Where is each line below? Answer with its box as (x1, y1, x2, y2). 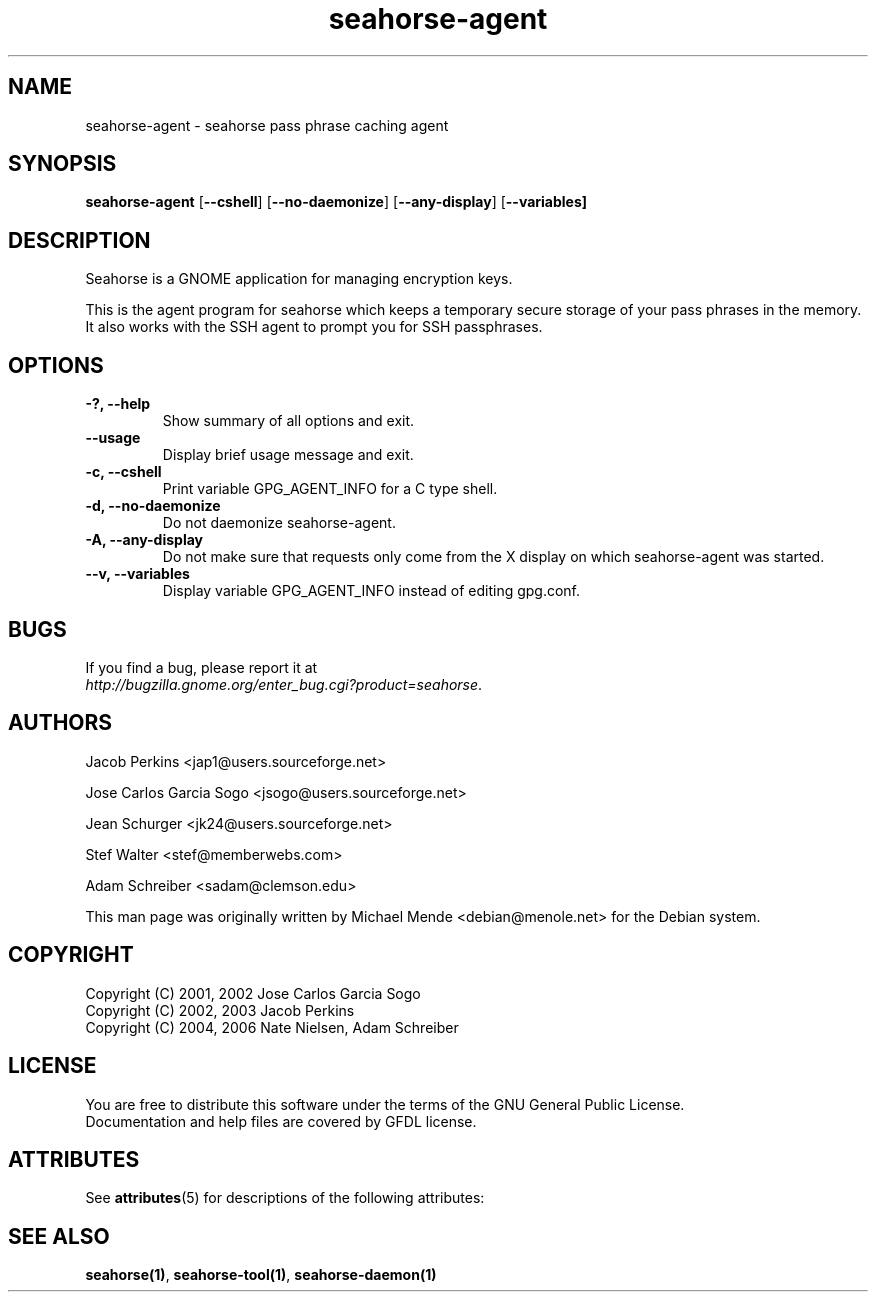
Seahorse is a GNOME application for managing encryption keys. (85, 270, 513, 288)
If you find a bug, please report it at (85, 658, 318, 676)
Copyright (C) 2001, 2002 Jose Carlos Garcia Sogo (85, 984, 421, 1002)
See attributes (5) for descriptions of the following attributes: (85, 1189, 485, 1207)
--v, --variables (85, 565, 190, 583)
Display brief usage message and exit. (162, 446, 414, 464)
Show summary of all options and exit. (162, 412, 415, 430)
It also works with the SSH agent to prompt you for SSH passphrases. (85, 318, 543, 336)
